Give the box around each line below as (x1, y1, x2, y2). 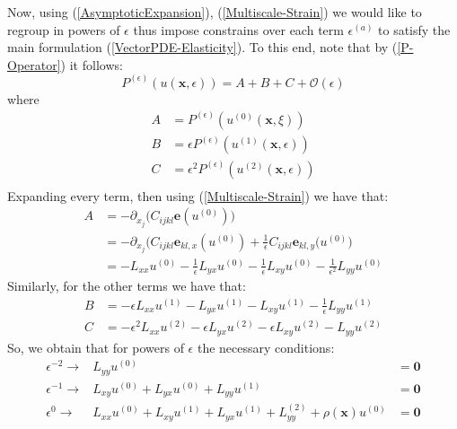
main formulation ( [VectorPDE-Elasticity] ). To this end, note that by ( (7, 38, 398, 57)
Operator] (7, 55, 61, 74)
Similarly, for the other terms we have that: (7, 276, 246, 295)
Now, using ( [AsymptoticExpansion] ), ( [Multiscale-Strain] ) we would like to (7, 3, 422, 21)
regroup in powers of (7, 20, 120, 39)
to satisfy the (378, 20, 451, 39)
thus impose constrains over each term (133, 20, 344, 39)
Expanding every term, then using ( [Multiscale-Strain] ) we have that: (7, 186, 389, 205)
